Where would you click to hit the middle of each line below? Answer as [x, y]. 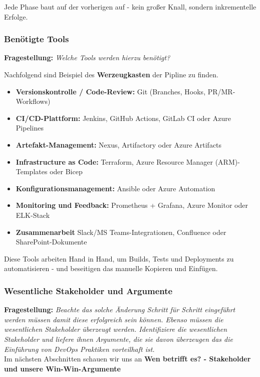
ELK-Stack [33, 215]
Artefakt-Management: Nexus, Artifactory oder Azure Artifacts [119, 144]
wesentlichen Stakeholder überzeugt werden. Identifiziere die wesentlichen [116, 329]
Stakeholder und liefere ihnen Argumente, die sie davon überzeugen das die [118, 339]
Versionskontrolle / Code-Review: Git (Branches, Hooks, [111, 91]
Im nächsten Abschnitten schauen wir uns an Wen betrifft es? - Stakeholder [127, 359]
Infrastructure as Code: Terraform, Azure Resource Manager [114, 161]
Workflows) [33, 101]
